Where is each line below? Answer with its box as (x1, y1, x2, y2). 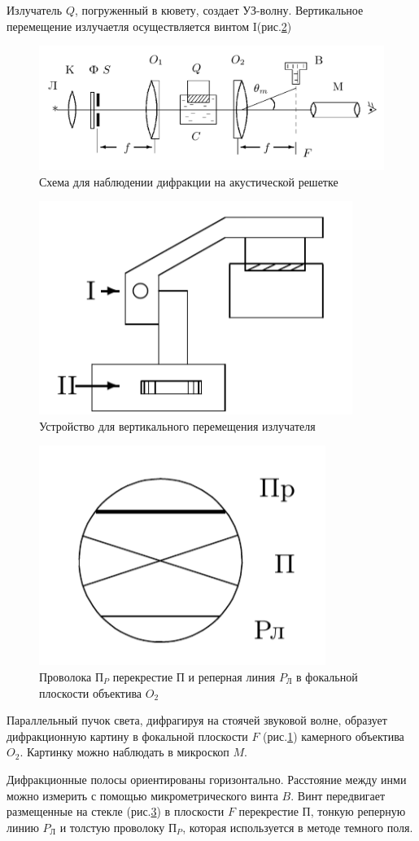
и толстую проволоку (59, 818, 165, 835)
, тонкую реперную (310, 803, 406, 820)
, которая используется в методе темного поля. (182, 818, 413, 835)
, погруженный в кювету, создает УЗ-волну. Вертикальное (74, 2, 364, 18)
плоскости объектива (39, 684, 142, 701)
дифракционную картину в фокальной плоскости (7, 727, 248, 744)
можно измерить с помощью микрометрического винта (7, 786, 278, 804)
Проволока (39, 668, 92, 685)
